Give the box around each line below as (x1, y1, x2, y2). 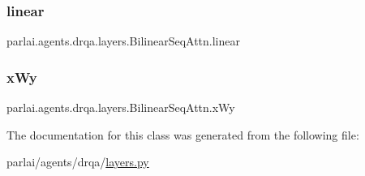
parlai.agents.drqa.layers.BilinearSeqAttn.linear (6, 32, 240, 49)
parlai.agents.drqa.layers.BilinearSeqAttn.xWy (6, 99, 235, 116)
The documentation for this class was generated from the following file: (6, 126, 359, 143)
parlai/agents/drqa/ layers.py (6, 153, 149, 170)
